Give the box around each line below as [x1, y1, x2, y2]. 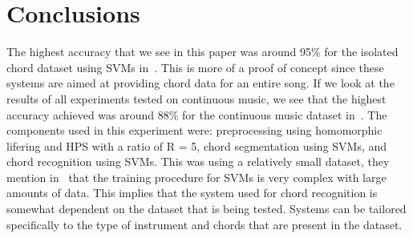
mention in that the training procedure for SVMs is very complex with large [6, 168, 387, 185]
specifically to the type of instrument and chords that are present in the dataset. [6, 216, 403, 232]
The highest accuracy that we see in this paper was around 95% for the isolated [6, 43, 399, 60]
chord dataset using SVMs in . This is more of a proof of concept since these [6, 58, 384, 75]
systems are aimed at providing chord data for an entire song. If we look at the [6, 75, 395, 91]
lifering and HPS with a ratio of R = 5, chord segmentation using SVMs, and [6, 137, 387, 154]
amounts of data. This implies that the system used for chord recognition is [6, 184, 378, 201]
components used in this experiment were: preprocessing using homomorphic [6, 122, 383, 139]
